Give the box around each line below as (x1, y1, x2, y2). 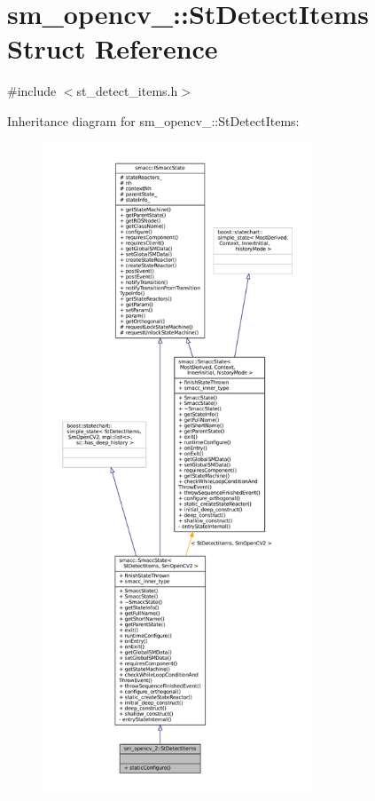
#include (7, 82, 57, 100)
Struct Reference (7, 30, 218, 67)
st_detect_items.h (76, 82, 178, 100)
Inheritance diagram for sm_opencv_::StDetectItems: (7, 111, 300, 130)
